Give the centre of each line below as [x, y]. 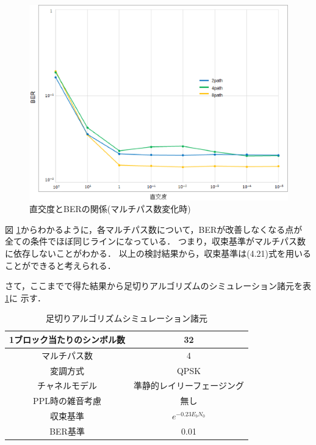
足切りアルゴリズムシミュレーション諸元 [126, 318]
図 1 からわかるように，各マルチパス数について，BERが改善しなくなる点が [154, 229]
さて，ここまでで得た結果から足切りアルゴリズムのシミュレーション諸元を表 [158, 286]
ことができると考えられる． [60, 265]
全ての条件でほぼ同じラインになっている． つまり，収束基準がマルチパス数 [155, 241]
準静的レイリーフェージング [189, 385]
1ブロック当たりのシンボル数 [67, 339]
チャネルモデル [67, 385]
